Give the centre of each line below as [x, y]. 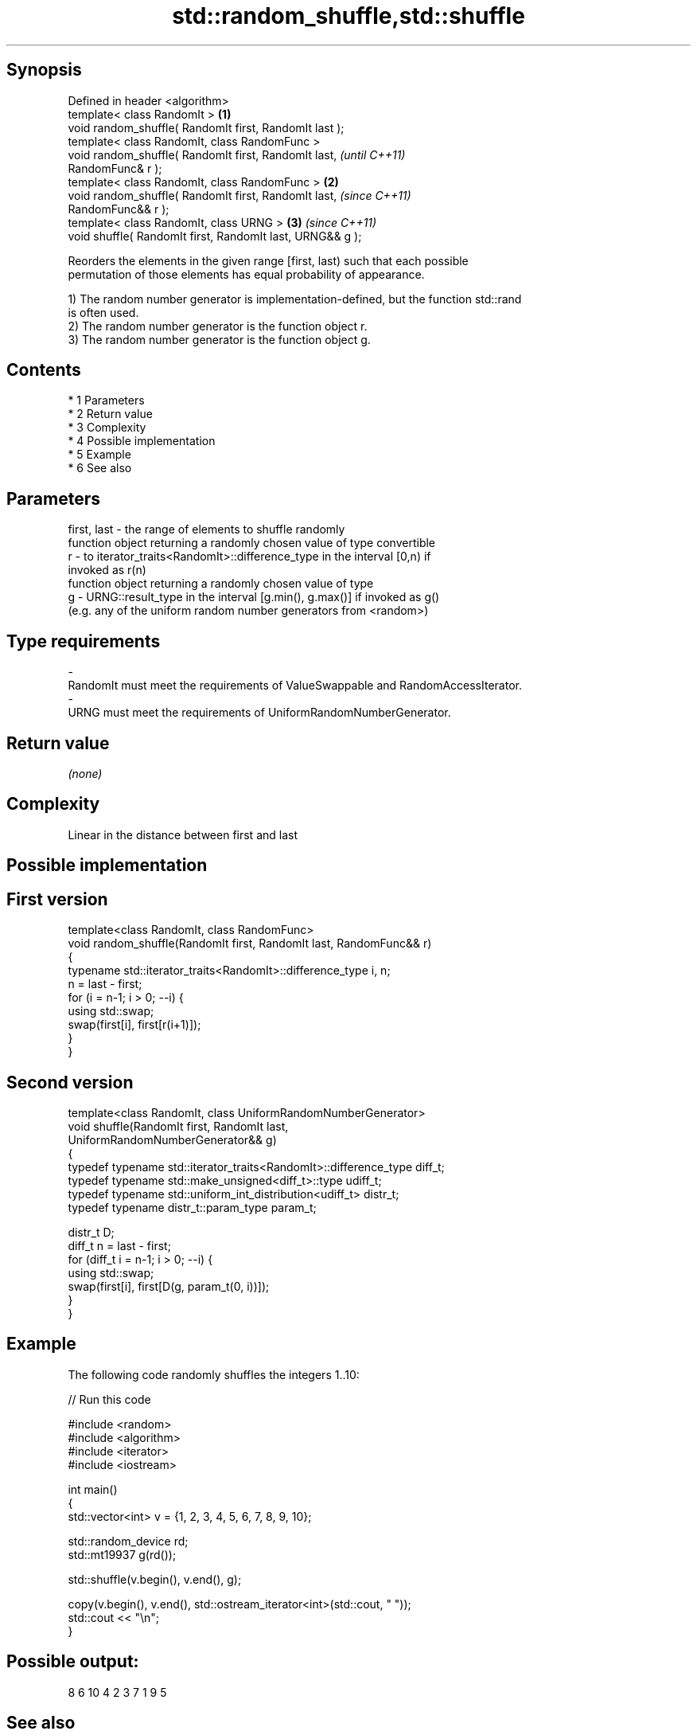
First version [57, 899]
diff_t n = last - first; [119, 1245]
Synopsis [44, 70]
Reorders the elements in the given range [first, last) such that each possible [268, 260]
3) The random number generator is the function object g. [219, 339]
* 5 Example [99, 455]
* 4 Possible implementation [142, 441]
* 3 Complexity [107, 428]
